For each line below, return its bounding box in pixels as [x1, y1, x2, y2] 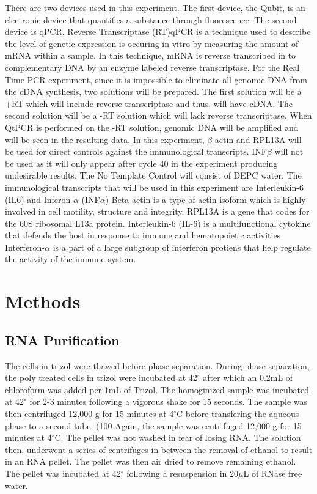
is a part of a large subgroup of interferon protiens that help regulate [53, 240, 311, 253]
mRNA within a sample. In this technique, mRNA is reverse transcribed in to [5, 49, 296, 62]
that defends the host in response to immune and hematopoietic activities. [5, 229, 283, 241]
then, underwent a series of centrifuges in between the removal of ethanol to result [5, 443, 313, 455]
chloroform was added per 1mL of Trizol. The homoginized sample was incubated [5, 383, 309, 396]
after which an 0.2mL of [203, 371, 293, 384]
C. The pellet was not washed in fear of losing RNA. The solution [54, 431, 301, 444]
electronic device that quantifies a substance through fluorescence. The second [5, 13, 297, 26]
